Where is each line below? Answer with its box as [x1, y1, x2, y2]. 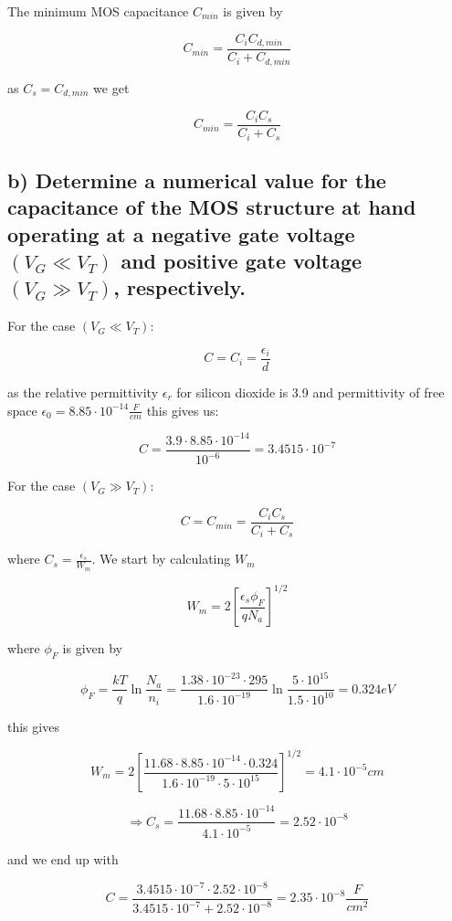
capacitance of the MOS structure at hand [7, 193, 416, 221]
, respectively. [113, 273, 246, 302]
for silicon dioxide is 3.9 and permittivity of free [176, 382, 445, 401]
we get [93, 78, 130, 97]
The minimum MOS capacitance [7, 2, 189, 20]
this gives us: [146, 400, 219, 419]
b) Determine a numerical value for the [7, 165, 386, 194]
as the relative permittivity [7, 382, 159, 401]
